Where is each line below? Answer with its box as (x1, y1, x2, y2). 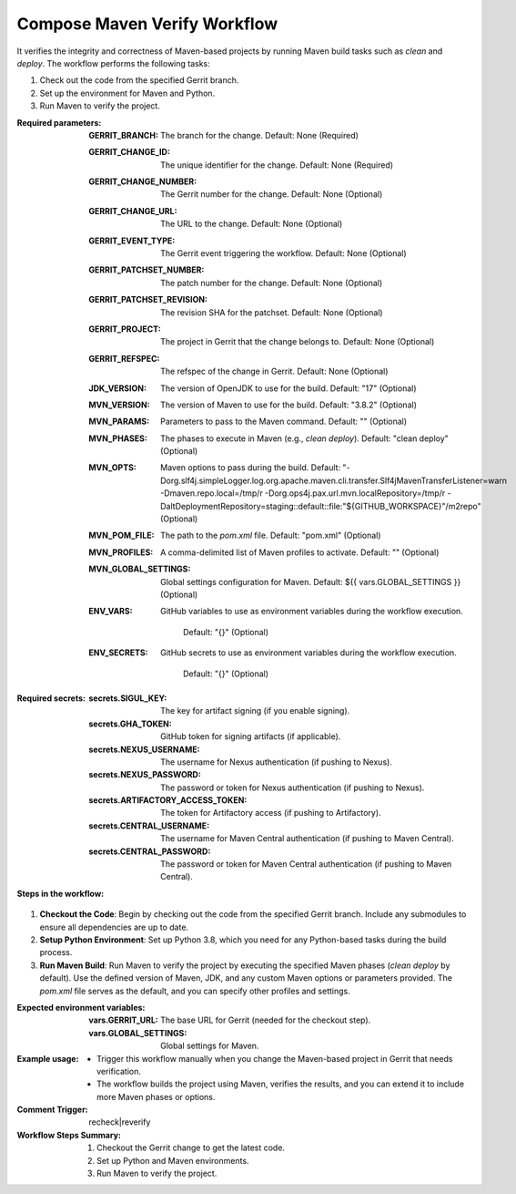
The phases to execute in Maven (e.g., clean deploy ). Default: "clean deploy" (160, 433, 450, 444)
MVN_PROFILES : (88, 547, 154, 558)
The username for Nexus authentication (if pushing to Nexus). (160, 757, 393, 767)
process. (39, 947, 73, 958)
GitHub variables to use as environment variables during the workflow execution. (160, 606, 463, 617)
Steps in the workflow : (16, 888, 105, 899)
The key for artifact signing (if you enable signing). (160, 705, 350, 716)
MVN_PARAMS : (88, 416, 150, 427)
